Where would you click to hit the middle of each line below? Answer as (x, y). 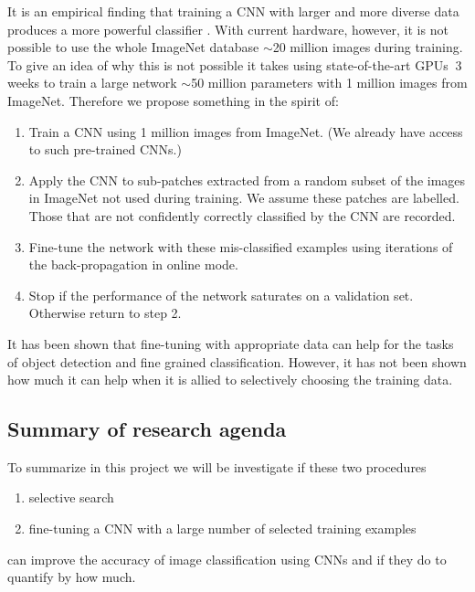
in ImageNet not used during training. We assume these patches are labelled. (244, 198)
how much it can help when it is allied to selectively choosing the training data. (230, 380)
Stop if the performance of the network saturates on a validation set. (221, 295)
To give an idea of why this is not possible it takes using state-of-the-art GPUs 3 (235, 64)
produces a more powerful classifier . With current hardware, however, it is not (228, 29)
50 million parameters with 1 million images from (329, 83)
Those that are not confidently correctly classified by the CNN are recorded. (242, 215)
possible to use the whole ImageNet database (133, 47)
